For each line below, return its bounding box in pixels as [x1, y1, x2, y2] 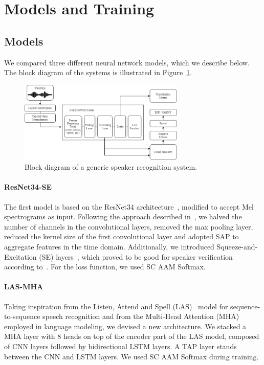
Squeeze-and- [216, 241, 258, 252]
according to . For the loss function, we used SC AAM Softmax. [4, 261, 206, 272]
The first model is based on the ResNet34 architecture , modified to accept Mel [4, 201, 254, 212]
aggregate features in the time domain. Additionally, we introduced [4, 241, 214, 252]
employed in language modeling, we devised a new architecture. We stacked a [4, 321, 247, 331]
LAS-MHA [4, 281, 43, 292]
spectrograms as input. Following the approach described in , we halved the [4, 211, 242, 222]
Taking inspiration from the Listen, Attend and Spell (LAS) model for [4, 301, 228, 311]
